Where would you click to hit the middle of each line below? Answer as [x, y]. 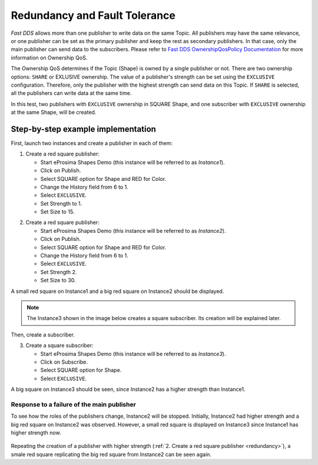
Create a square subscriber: [59, 345]
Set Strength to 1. [61, 203]
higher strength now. [36, 433]
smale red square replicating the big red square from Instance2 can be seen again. [111, 454]
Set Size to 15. [57, 212]
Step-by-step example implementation [83, 129]
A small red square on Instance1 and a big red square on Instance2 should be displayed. [117, 291]
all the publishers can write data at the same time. [71, 93]
